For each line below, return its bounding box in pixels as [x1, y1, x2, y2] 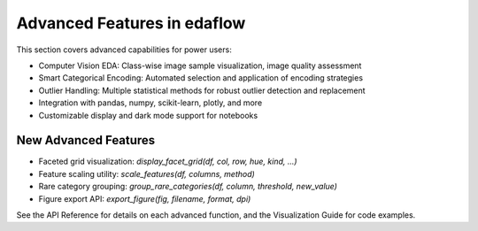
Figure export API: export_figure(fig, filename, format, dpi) [38, 193, 251, 204]
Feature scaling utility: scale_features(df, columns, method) [38, 168, 256, 179]
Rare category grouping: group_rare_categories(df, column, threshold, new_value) [38, 181, 338, 192]
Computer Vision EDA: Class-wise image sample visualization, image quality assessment [38, 60, 362, 71]
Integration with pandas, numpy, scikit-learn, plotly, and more [38, 97, 263, 108]
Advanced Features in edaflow [16, 13, 246, 33]
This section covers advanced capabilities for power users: [16, 44, 232, 55]
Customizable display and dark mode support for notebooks [38, 110, 258, 120]
